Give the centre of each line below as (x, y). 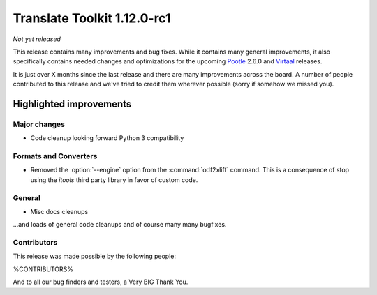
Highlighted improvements (72, 104)
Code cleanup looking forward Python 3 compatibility (107, 138)
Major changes (39, 124)
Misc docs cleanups (59, 211)
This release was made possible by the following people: (94, 256)
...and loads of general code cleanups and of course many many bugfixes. (120, 225)
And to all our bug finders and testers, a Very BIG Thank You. (101, 282)
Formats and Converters (55, 156)
